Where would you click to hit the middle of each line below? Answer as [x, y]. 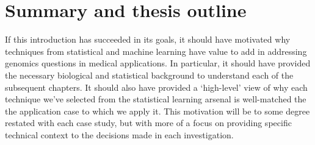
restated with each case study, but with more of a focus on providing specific [148, 123]
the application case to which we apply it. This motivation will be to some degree [157, 111]
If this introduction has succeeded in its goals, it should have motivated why [148, 39]
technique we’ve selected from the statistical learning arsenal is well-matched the [156, 99]
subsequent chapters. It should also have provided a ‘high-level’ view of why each [156, 87]
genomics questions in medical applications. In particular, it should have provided [158, 63]
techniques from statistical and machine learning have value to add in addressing [156, 51]
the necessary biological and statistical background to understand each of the [149, 75]
